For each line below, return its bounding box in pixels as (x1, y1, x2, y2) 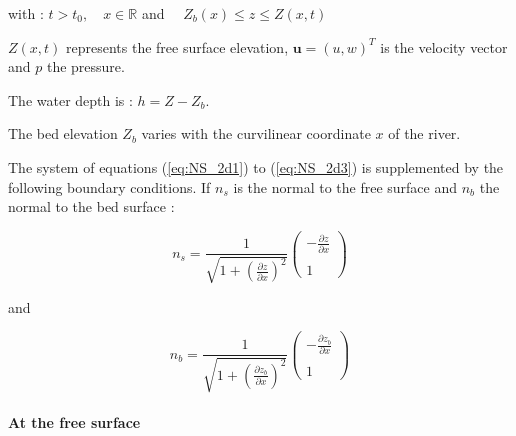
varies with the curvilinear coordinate (141, 123, 371, 144)
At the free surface (8, 411, 141, 432)
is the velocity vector (380, 36, 508, 57)
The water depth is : (8, 89, 133, 110)
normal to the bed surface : (8, 196, 175, 217)
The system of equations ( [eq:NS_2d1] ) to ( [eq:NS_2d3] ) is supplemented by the (8, 156, 504, 177)
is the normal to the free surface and (233, 176, 458, 197)
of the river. (388, 123, 461, 144)
